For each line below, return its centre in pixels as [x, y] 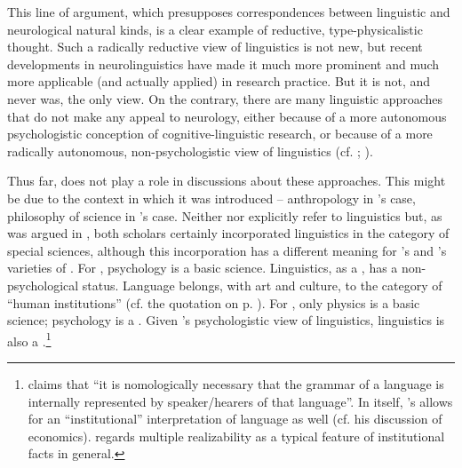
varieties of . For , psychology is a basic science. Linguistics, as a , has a [203, 268]
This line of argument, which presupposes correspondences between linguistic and [229, 12]
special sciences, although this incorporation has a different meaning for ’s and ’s [227, 250]
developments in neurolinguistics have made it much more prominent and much [223, 63]
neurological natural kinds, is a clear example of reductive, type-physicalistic [215, 29]
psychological [43, 285]
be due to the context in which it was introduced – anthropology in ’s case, [211, 198]
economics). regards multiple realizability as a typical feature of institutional [236, 436]
